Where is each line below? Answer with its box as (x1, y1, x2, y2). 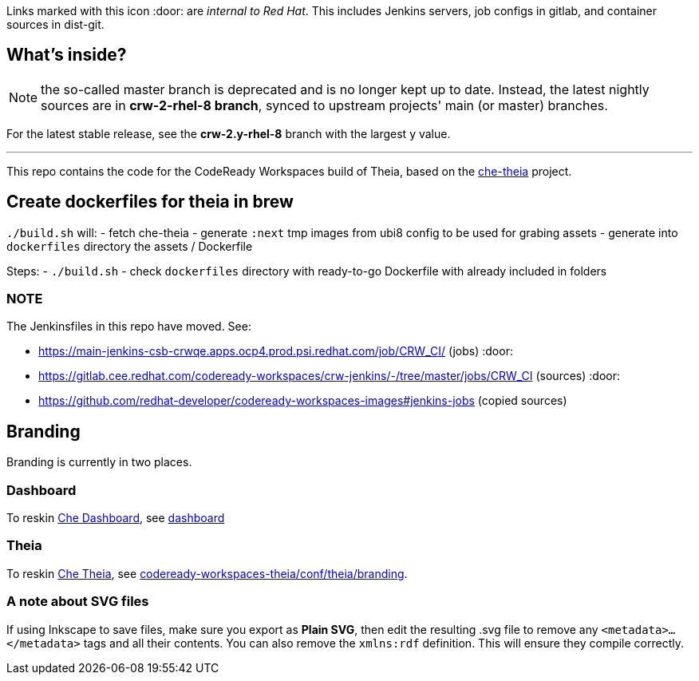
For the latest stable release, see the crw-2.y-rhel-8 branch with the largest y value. (6, 126, 451, 141)
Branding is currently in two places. (6, 455, 192, 469)
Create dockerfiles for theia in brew (6, 192, 294, 212)
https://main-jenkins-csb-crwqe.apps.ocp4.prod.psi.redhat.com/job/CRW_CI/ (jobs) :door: (38, 344, 513, 358)
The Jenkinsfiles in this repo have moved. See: (6, 319, 251, 334)
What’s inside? (6, 45, 127, 65)
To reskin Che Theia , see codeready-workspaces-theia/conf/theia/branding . (6, 566, 408, 580)
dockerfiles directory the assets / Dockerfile (6, 239, 253, 253)
